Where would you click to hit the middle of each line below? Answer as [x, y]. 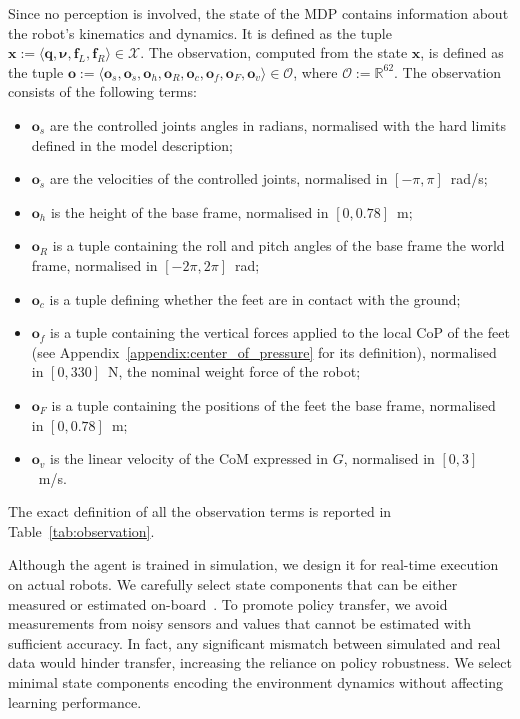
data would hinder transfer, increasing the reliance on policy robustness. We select [260, 662]
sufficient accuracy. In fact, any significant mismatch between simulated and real [254, 642]
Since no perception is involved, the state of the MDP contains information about [258, 13]
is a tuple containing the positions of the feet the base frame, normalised [273, 404]
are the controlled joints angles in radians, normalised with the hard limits [277, 124]
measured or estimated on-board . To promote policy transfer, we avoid [228, 603]
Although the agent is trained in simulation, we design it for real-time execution [253, 564]
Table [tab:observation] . [81, 530]
